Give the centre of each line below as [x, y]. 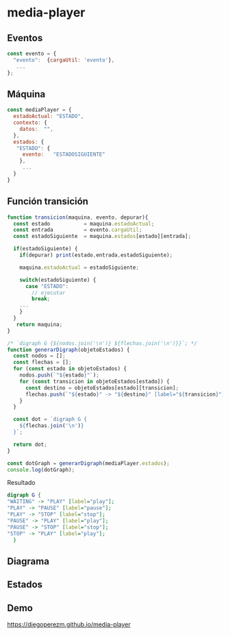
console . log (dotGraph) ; [41, 470]
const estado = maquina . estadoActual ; [84, 224]
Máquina [26, 94]
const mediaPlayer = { [39, 110]
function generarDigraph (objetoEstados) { [68, 350]
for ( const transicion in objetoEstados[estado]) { [94, 381]
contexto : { [30, 123]
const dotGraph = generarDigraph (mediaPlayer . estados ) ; [88, 463]
